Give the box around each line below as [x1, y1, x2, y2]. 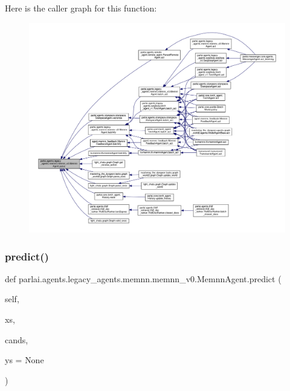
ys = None [5, 354, 44, 366]
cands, [5, 333, 28, 346]
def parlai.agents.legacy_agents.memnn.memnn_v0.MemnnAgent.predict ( [5, 272, 282, 285]
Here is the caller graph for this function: [5, 2, 157, 14]
